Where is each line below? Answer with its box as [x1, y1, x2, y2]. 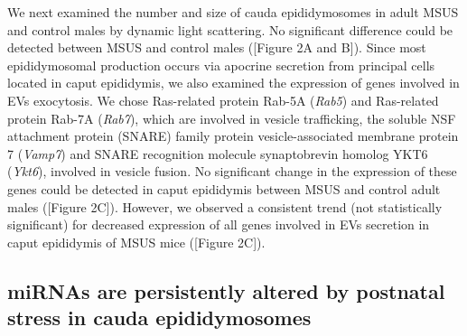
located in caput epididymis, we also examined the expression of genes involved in [7, 73, 460, 92]
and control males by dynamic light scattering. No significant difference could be [7, 20, 453, 39]
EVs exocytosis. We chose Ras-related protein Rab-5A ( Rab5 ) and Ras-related [7, 90, 439, 109]
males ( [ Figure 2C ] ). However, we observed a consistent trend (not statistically [7, 197, 443, 216]
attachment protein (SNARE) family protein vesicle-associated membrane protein [7, 126, 459, 145]
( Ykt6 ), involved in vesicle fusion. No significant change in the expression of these [7, 162, 457, 181]
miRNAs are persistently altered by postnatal [7, 276, 445, 304]
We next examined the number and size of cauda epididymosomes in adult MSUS [7, 3, 459, 21]
